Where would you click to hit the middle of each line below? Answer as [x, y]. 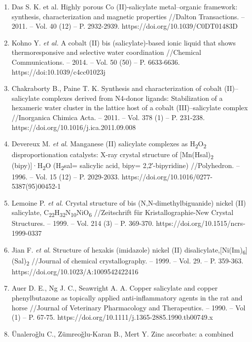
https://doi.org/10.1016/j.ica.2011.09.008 [74, 127]
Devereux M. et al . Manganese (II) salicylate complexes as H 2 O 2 [109, 144]
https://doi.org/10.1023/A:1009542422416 [75, 271]
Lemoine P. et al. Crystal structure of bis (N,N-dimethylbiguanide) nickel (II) [129, 202]
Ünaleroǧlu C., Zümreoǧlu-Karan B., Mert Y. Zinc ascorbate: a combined [123, 333]
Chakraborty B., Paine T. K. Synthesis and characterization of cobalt [117, 88]
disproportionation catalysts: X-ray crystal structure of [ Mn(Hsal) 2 [112, 155]
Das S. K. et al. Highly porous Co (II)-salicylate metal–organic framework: [125, 6]
